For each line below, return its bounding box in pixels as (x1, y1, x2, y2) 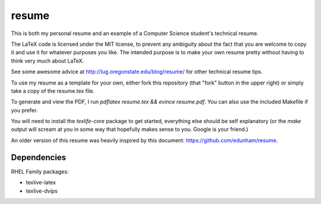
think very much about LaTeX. (11, 57, 84, 64)
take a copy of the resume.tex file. (11, 87, 95, 95)
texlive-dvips (26, 187, 58, 194)
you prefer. (11, 106, 38, 114)
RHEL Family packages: (11, 168, 69, 175)
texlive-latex (26, 179, 56, 186)
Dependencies (11, 152, 67, 162)
